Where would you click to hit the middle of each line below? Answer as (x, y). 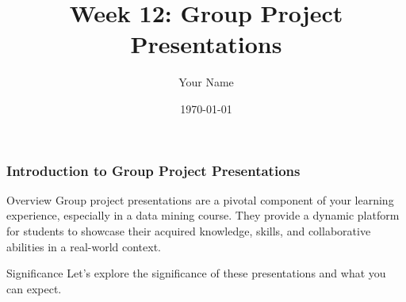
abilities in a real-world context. (84, 246)
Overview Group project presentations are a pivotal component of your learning (200, 199)
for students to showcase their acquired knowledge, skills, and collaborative (189, 230)
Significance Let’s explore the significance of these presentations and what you (196, 273)
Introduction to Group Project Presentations (153, 170)
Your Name (206, 82)
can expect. (34, 288)
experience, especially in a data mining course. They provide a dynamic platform (203, 215)
